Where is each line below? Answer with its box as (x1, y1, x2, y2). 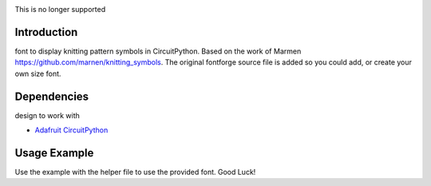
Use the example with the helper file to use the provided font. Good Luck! (14, 167, 256, 176)
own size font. (14, 69, 61, 78)
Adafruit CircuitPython (34, 125, 109, 135)
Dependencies (14, 89, 89, 103)
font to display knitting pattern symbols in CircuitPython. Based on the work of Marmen (14, 46, 302, 56)
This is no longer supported (14, 5, 106, 14)
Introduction (14, 25, 78, 39)
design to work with (14, 110, 80, 120)
